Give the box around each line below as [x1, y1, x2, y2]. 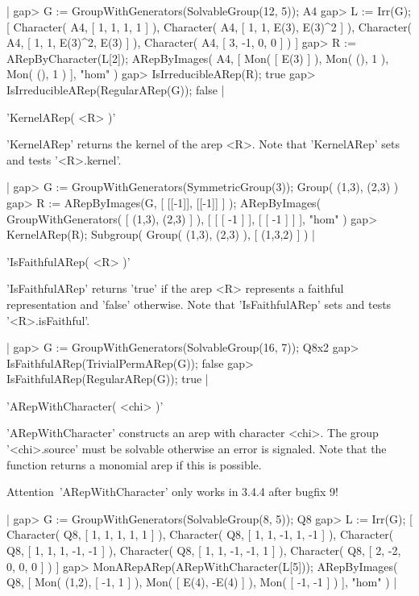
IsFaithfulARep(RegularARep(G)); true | [6, 370, 209, 387]
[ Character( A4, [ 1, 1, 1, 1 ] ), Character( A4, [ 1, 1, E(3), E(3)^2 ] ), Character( [6, 18, 413, 35]
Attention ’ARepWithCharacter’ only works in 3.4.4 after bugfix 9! [6, 483, 338, 500]
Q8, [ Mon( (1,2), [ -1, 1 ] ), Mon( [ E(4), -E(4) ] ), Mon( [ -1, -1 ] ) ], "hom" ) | [6, 573, 397, 590]
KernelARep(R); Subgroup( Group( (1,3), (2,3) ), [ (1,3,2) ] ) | [6, 226, 315, 243]
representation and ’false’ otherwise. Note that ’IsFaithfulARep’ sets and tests [6, 295, 392, 312]
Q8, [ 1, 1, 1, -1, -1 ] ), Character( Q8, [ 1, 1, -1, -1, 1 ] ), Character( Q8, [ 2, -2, [6, 542, 401, 559]
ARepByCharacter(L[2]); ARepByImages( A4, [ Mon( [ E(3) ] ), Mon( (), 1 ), [6, 49, 389, 66]
